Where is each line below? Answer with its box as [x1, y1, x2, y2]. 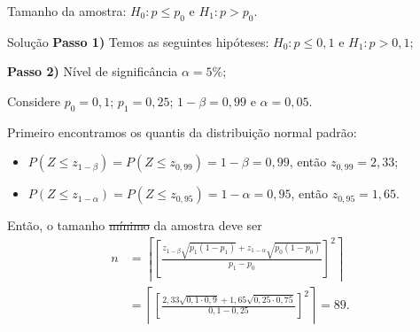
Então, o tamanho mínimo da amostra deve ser [7, 216, 262, 235]
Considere [7, 91, 61, 110]
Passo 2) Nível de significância [7, 62, 178, 81]
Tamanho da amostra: [7, 2, 127, 19]
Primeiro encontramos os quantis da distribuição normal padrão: [7, 122, 357, 141]
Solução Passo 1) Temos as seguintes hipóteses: [7, 32, 269, 50]
